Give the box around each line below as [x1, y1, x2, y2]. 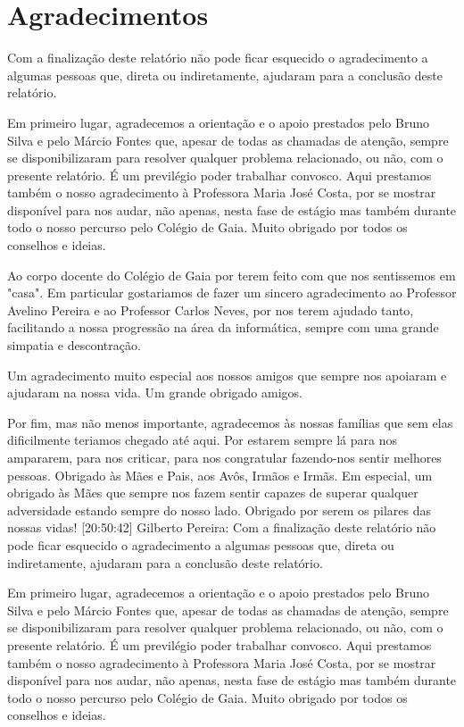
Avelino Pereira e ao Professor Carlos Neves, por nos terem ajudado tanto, [7, 300, 414, 319]
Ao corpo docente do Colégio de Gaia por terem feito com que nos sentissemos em [7, 265, 456, 284]
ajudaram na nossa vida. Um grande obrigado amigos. [7, 383, 302, 402]
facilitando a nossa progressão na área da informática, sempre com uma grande [7, 318, 439, 337]
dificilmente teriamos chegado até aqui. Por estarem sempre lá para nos [7, 430, 397, 449]
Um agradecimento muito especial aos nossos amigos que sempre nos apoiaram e [7, 365, 447, 384]
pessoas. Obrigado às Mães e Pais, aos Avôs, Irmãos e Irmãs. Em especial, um [7, 465, 433, 484]
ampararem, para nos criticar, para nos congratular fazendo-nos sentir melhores [7, 448, 442, 466]
